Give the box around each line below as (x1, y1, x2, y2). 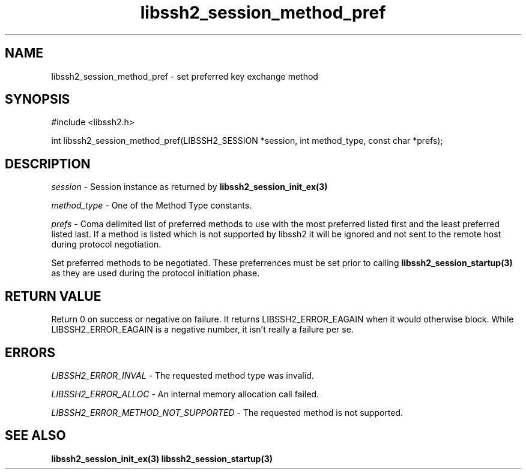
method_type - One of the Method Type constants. (51, 200, 252, 211)
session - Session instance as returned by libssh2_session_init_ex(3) (51, 182, 328, 192)
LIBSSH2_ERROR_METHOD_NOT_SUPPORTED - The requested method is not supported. (51, 407, 404, 418)
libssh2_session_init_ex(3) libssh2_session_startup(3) (51, 453, 273, 464)
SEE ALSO (5, 428, 66, 443)
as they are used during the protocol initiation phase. (51, 268, 260, 279)
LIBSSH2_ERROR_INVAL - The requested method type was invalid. (51, 370, 314, 381)
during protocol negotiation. (51, 239, 162, 250)
